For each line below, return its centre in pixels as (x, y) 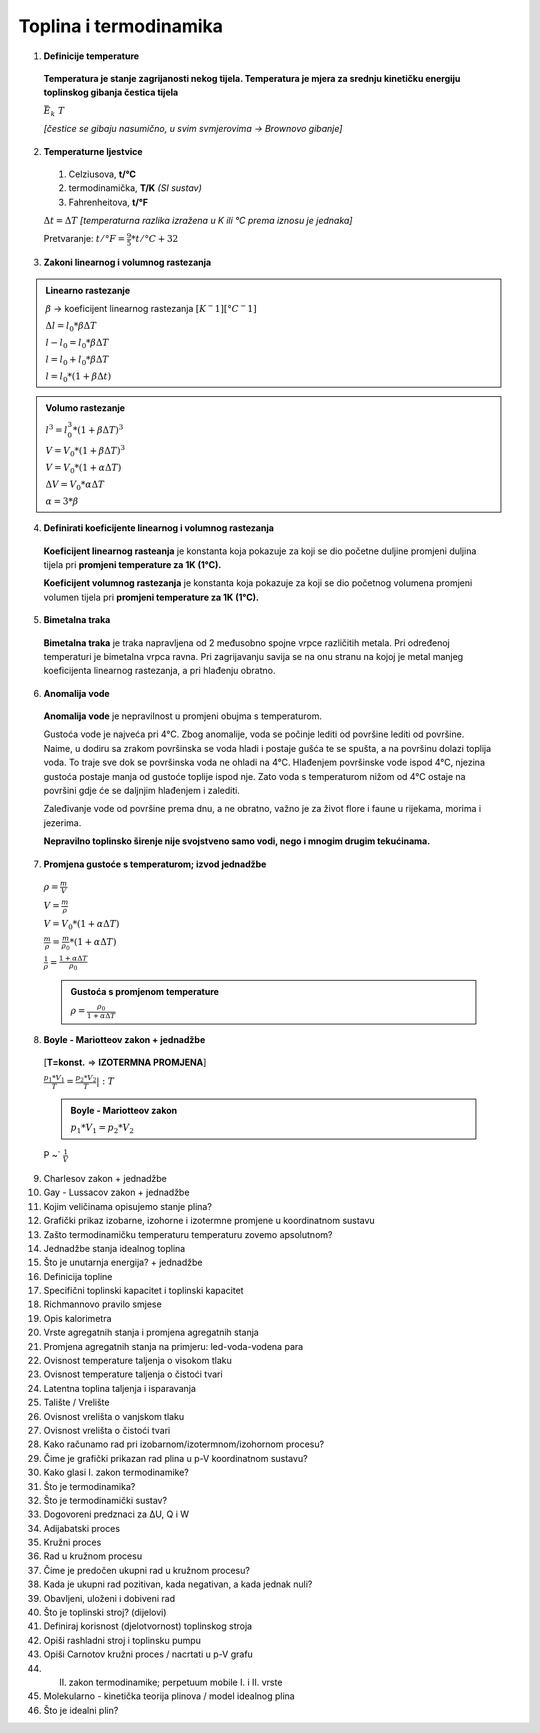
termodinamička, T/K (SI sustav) (135, 188)
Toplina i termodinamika (121, 26)
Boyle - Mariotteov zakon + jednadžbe (124, 1039)
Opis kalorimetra (77, 1318)
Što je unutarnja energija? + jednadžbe (123, 1262)
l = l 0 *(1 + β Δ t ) (78, 377)
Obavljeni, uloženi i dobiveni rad (109, 1598)
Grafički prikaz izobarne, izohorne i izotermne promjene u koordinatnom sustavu (209, 1221)
